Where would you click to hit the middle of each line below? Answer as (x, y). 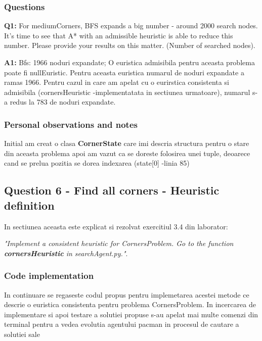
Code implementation (49, 276)
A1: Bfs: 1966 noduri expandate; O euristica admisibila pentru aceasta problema (129, 62)
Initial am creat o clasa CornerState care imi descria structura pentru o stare (127, 143)
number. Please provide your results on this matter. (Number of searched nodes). (130, 45)
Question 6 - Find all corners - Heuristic (112, 190)
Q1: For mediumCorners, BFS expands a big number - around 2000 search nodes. (131, 26)
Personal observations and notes (71, 124)
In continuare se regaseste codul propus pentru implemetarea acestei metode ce (127, 294)
